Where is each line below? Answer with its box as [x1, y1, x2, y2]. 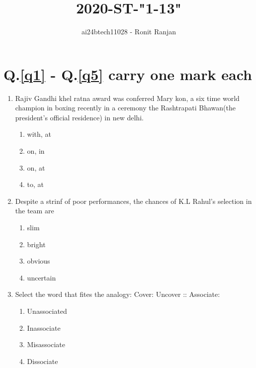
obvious [27, 256, 50, 266]
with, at [27, 129, 51, 139]
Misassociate [27, 339, 66, 350]
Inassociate [27, 322, 61, 333]
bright [27, 239, 46, 249]
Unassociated [27, 305, 67, 316]
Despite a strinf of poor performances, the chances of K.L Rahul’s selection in [15, 195, 252, 206]
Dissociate [27, 356, 58, 366]
